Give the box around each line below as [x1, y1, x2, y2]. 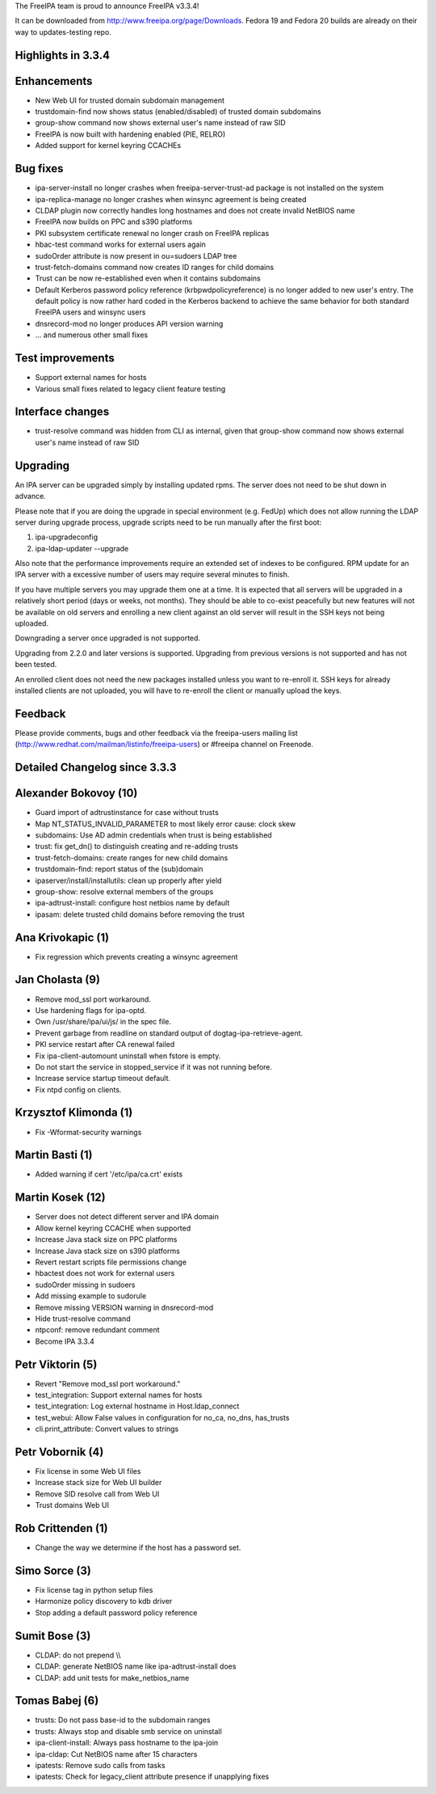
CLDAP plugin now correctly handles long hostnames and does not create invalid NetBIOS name [35, 205, 355, 215]
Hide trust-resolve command [35, 1314, 131, 1323]
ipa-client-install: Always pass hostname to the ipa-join [35, 1738, 219, 1748]
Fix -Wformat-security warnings [35, 1127, 142, 1137]
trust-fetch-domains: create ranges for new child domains [35, 853, 228, 863]
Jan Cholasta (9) [15, 973, 101, 986]
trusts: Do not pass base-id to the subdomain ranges [35, 1715, 211, 1725]
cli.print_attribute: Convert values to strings [35, 1424, 179, 1434]
